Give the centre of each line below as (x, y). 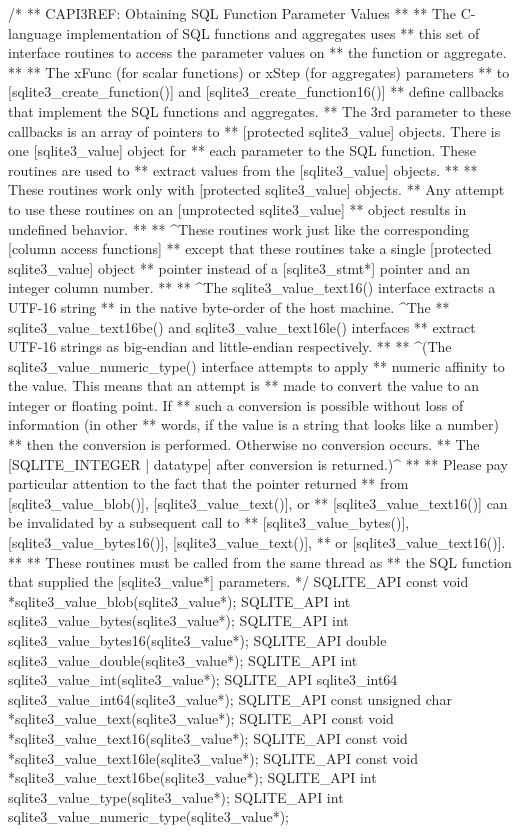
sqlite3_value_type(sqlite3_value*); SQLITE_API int (176, 796)
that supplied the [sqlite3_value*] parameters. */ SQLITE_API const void (238, 581)
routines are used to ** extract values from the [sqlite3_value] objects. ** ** (243, 169)
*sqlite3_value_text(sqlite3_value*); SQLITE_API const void (201, 718)
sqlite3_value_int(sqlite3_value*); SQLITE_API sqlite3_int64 (203, 679)
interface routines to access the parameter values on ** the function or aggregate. (257, 52)
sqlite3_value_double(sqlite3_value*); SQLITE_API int (183, 659)
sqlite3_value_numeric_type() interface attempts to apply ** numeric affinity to (256, 365)
